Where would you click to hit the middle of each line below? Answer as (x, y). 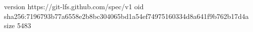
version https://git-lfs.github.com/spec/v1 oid (74, 6)
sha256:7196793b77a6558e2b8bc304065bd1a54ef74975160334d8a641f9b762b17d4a (126, 16)
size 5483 (18, 25)
